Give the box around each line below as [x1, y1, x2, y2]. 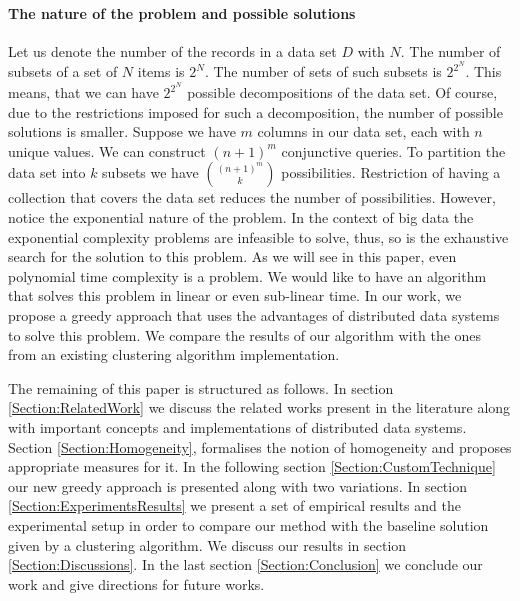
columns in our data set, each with [257, 121, 470, 142]
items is [137, 61, 185, 82]
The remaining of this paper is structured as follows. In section [8, 377, 394, 398]
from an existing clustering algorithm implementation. [8, 344, 340, 365]
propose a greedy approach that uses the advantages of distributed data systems [8, 305, 500, 326]
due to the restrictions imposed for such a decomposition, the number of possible [8, 101, 503, 122]
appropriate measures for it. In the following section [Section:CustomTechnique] [8, 456, 496, 477]
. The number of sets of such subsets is [204, 61, 442, 82]
